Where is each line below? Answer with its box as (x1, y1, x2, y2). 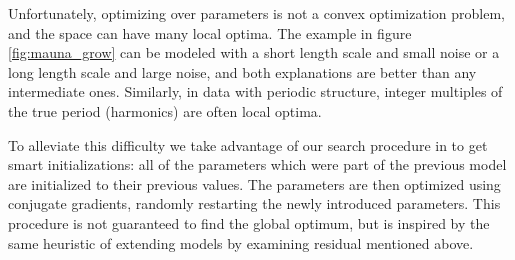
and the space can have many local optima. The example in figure (8, 22, 412, 43)
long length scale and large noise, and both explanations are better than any (8, 61, 477, 82)
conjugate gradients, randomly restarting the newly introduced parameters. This (8, 193, 501, 214)
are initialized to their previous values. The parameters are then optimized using (8, 173, 501, 194)
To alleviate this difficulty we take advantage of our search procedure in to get (8, 134, 488, 155)
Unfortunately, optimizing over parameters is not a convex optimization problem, (8, 3, 505, 23)
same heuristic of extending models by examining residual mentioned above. (8, 232, 474, 253)
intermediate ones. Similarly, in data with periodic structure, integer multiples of (8, 81, 503, 102)
